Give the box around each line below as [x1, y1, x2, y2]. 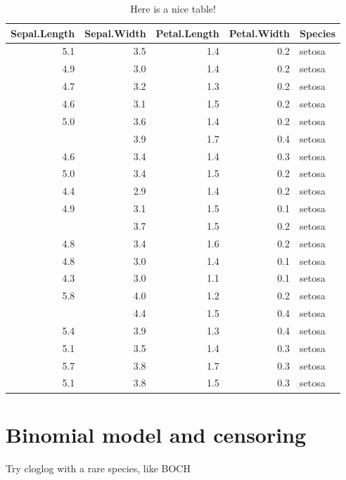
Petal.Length [155, 25, 219, 40]
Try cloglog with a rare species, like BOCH [6, 460, 191, 475]
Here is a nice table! [130, 1, 216, 15]
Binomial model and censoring [6, 420, 307, 448]
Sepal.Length [11, 25, 75, 40]
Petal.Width [229, 25, 290, 40]
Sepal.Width [84, 25, 146, 40]
